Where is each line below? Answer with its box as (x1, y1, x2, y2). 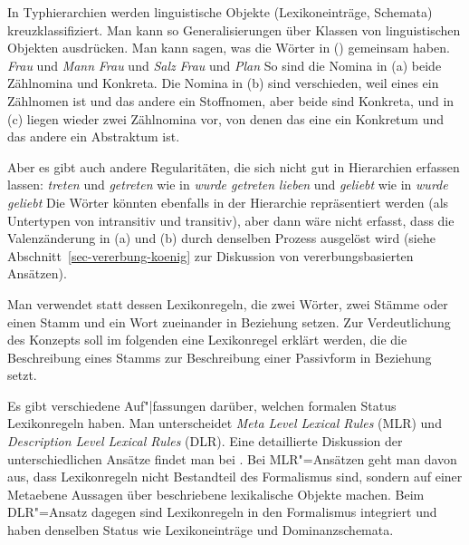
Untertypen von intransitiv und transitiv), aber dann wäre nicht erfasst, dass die (7, 210, 455, 229)
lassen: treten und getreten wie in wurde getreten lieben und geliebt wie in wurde (7, 175, 448, 194)
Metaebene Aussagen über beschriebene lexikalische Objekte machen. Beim (7, 484, 425, 503)
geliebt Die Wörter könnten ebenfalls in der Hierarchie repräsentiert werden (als (7, 192, 449, 211)
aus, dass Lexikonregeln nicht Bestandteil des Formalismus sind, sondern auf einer (7, 467, 463, 486)
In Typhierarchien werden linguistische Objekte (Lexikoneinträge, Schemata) (7, 3, 433, 21)
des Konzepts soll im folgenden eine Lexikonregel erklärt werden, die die (7, 330, 407, 349)
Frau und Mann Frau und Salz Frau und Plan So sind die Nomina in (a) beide (7, 55, 442, 74)
